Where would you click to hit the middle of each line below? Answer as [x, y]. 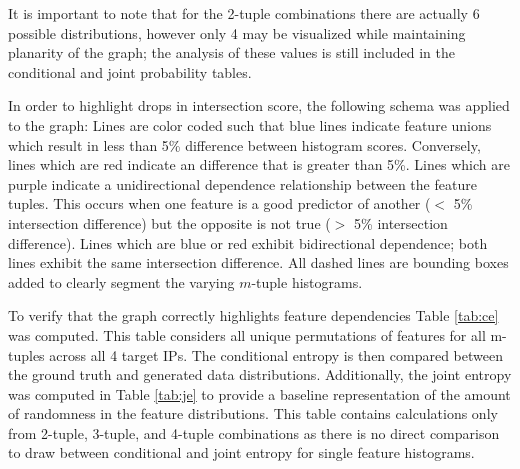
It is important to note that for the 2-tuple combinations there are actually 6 [244, 13]
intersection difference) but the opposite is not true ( [169, 222]
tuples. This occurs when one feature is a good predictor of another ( [219, 203]
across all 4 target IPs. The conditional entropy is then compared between [276, 354]
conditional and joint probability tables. [130, 71]
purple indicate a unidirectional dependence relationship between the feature [242, 183]
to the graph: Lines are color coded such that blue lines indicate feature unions [250, 124]
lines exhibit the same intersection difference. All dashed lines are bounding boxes [258, 262]
